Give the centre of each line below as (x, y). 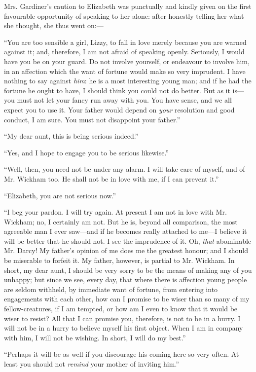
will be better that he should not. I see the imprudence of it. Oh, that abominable (128, 241)
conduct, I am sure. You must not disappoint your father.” (92, 119)
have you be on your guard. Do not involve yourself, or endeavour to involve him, (127, 61)
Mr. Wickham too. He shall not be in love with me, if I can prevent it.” (111, 178)
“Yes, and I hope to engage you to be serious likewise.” (86, 152)
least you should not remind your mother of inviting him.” (91, 364)
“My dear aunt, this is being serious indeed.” (71, 136)
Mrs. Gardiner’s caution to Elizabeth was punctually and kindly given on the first (128, 6)
